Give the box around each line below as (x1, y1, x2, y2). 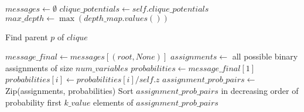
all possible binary (232, 50, 298, 62)
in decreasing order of (221, 84, 299, 96)
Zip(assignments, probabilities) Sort (5, 84, 134, 96)
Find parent (5, 30, 48, 43)
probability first (5, 96, 62, 108)
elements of (93, 96, 134, 108)
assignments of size (5, 61, 73, 73)
